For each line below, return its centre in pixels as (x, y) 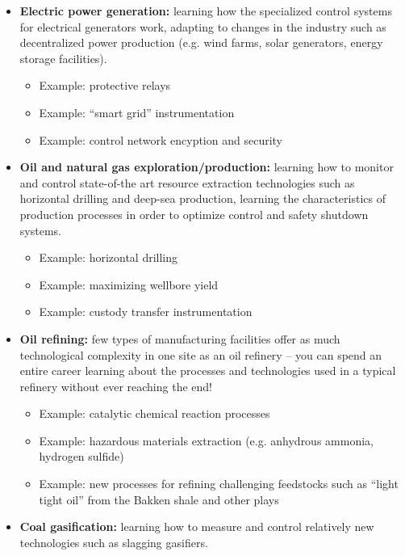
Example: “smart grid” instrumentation (137, 112)
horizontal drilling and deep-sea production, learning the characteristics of (202, 198)
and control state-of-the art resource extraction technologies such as (187, 182)
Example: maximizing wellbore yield (129, 284)
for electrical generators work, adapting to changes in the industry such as (203, 26)
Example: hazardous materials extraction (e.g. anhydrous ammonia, (206, 440)
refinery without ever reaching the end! (116, 386)
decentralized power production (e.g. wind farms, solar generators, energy (201, 42)
